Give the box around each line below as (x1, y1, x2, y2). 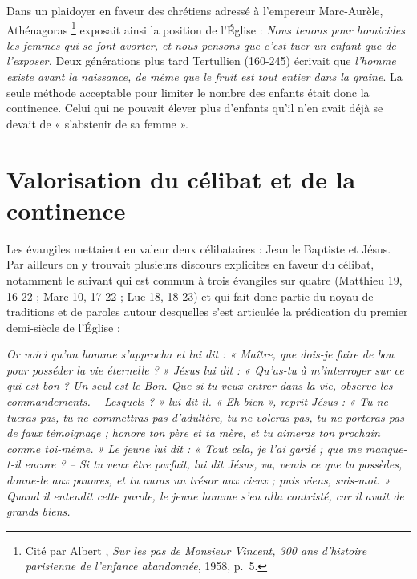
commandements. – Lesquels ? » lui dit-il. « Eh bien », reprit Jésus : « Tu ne (6, 393, 388, 410)
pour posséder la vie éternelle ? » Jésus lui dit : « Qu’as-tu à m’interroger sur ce (6, 361, 404, 378)
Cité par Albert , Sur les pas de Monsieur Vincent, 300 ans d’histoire (25, 541, 367, 558)
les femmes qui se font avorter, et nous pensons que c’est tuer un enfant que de (6, 36, 396, 53)
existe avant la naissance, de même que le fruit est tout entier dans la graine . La (6, 68, 403, 85)
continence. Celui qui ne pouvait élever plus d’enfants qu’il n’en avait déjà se (6, 99, 383, 116)
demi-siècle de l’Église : (6, 318, 120, 335)
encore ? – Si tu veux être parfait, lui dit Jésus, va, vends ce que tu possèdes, (24, 456, 403, 472)
